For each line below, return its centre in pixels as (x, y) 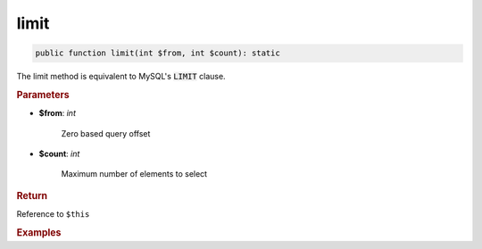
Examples (39, 232)
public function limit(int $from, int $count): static (158, 53)
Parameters (43, 95)
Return (32, 195)
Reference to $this (53, 214)
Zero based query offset (106, 133)
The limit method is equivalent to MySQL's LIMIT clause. (121, 77)
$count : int (59, 154)
